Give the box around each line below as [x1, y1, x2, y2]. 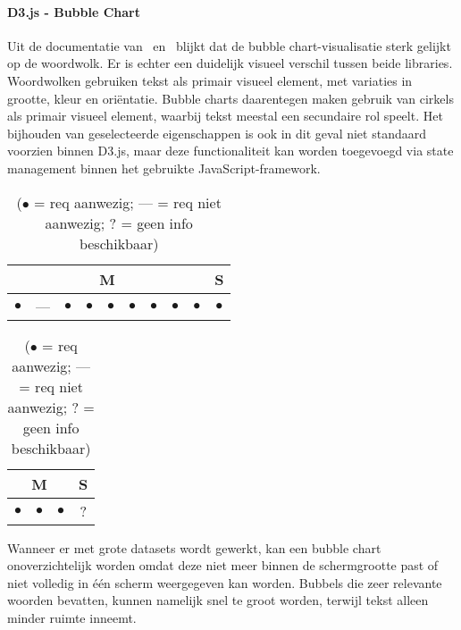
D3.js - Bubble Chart [7, 2, 141, 21]
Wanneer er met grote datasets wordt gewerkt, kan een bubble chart [7, 538, 381, 557]
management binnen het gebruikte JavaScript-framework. [7, 158, 321, 177]
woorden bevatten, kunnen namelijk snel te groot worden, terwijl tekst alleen [7, 591, 429, 609]
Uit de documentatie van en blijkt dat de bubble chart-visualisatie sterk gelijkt [7, 36, 451, 55]
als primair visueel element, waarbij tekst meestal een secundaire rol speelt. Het [7, 106, 443, 125]
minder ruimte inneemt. [7, 608, 137, 626]
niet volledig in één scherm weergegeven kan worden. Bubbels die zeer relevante [7, 573, 442, 592]
